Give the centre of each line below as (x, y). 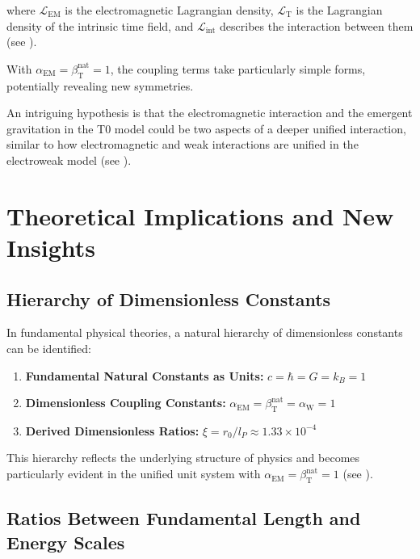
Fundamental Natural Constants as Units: (145, 375)
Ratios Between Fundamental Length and (184, 518)
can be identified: (49, 348)
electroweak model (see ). (69, 160)
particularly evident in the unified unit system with (134, 474)
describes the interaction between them (317, 25)
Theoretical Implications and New (200, 215)
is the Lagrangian (339, 10)
